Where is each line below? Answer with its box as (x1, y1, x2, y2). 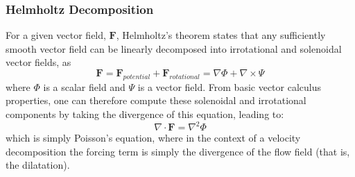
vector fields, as (6, 55, 71, 69)
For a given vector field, (6, 28, 106, 42)
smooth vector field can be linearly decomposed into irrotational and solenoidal (6, 41, 342, 56)
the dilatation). (6, 158, 70, 172)
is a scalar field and (43, 79, 125, 94)
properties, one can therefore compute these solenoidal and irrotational (6, 93, 306, 108)
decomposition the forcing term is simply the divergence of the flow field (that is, (6, 144, 350, 158)
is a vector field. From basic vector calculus (137, 79, 321, 94)
